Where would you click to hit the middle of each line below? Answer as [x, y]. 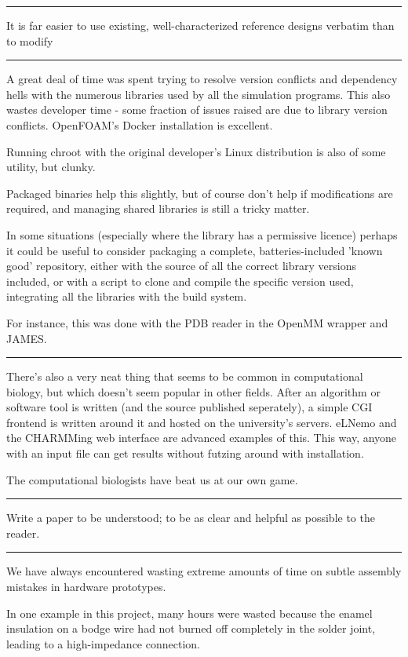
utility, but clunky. [51, 167]
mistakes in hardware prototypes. [86, 587]
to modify [30, 40]
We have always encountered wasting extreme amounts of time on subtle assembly [204, 571]
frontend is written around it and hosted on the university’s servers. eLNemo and [202, 422]
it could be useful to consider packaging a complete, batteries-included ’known [195, 250]
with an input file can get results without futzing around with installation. [185, 453]
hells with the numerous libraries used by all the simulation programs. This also [199, 94]
